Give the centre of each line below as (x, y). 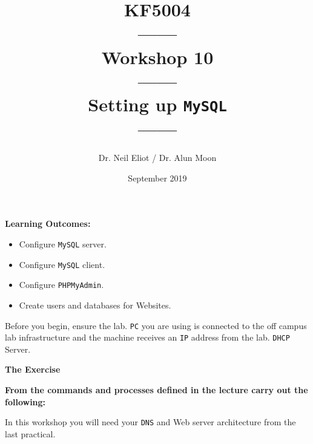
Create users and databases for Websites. (95, 305)
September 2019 (157, 178)
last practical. (30, 433)
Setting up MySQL (157, 104)
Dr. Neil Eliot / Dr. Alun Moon (157, 158)
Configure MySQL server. (63, 243)
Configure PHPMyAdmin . (61, 285)
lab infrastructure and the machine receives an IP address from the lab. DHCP (147, 337)
